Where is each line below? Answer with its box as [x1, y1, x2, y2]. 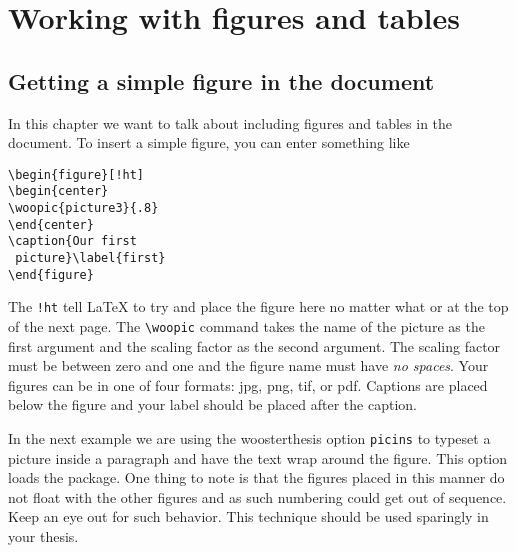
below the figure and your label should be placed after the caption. [8, 394, 417, 415]
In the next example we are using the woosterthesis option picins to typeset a [8, 428, 491, 449]
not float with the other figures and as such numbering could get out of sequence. [8, 486, 507, 507]
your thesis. [8, 526, 79, 547]
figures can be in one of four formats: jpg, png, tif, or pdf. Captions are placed [8, 374, 488, 395]
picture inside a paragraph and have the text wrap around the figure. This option [8, 447, 507, 468]
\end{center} [8, 217, 94, 232]
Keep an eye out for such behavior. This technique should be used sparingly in [8, 506, 489, 527]
